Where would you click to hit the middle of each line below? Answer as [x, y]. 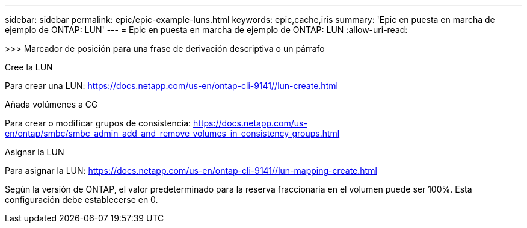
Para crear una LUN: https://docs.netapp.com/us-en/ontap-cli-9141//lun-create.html [171, 86]
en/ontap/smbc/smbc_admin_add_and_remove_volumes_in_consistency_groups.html [172, 133]
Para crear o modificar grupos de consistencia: [98, 123]
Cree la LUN [29, 67]
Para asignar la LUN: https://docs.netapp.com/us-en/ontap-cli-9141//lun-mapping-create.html [191, 171]
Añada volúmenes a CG [51, 104]
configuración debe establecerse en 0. [82, 199]
